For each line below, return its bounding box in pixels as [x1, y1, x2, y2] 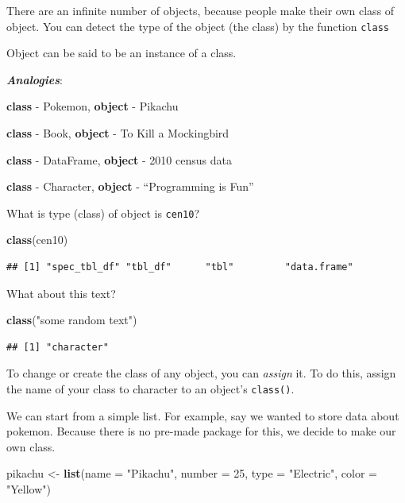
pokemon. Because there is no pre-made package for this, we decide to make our [6, 423, 396, 439]
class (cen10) [6, 231, 68, 248]
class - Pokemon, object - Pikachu [6, 98, 179, 114]
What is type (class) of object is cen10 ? [6, 204, 199, 221]
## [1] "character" [6, 341, 109, 353]
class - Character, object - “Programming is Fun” [6, 178, 254, 195]
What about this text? [6, 284, 116, 301]
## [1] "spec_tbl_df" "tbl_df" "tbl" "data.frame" [6, 261, 353, 273]
